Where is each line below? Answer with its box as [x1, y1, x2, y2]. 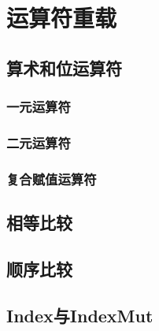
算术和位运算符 [6, 55, 122, 80]
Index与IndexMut [6, 303, 153, 327]
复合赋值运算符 [6, 169, 97, 188]
